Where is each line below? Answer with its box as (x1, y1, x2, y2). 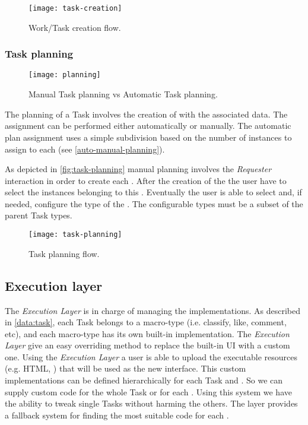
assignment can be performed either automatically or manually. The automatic (5, 119, 291, 132)
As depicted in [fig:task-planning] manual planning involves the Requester (5, 163, 272, 175)
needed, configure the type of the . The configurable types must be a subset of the (5, 197, 303, 210)
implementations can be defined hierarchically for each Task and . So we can (5, 374, 283, 386)
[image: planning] (28, 71, 101, 80)
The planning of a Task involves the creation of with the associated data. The (5, 107, 288, 120)
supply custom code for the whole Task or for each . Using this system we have (5, 385, 292, 398)
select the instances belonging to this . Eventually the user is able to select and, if (5, 186, 302, 198)
